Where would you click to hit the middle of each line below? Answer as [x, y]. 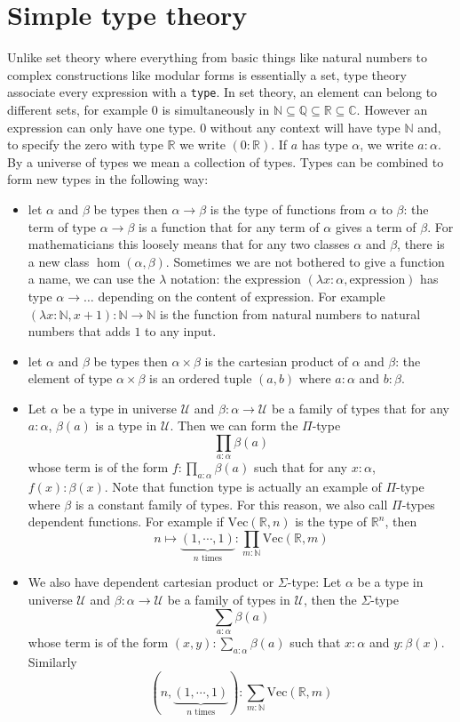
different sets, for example [78, 109]
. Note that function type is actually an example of [243, 487]
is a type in [126, 425]
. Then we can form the [234, 425]
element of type [70, 378]
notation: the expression [236, 279]
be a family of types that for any [360, 408]
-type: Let [314, 582]
